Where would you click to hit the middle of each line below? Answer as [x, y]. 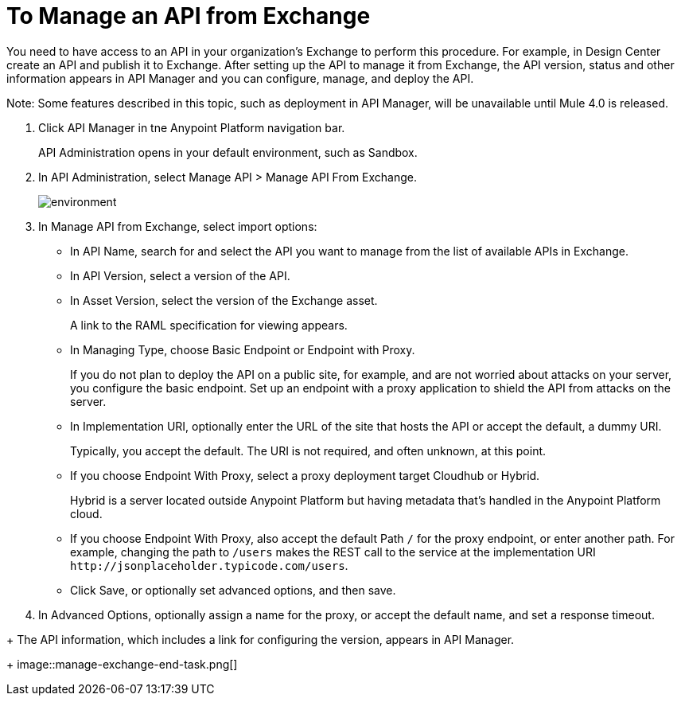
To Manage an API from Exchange [189, 16]
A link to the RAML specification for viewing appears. [209, 325]
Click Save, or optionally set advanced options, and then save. [233, 590]
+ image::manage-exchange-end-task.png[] [122, 664]
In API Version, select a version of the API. [180, 275]
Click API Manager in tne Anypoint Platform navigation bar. [192, 127]
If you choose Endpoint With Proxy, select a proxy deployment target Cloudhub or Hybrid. [305, 475]
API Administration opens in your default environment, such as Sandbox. [228, 152]
